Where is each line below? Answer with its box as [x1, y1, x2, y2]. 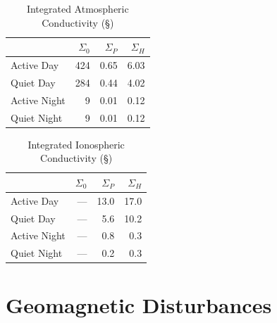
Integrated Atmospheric [26, 1, 129, 15]
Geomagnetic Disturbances [6, 290, 272, 319]
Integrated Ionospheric [27, 137, 125, 151]
